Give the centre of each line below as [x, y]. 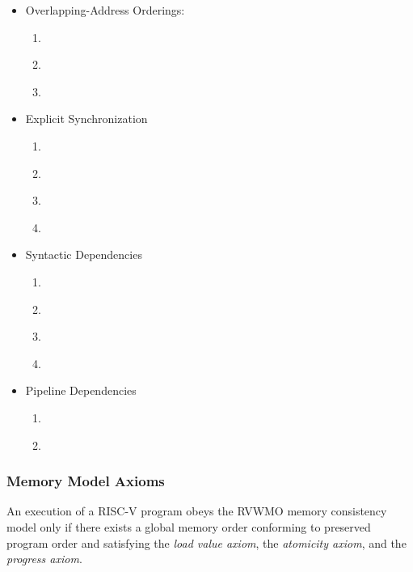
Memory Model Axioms [86, 481]
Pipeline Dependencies [81, 390]
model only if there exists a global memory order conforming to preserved [189, 526]
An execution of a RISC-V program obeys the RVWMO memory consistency [197, 511]
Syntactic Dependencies [84, 254]
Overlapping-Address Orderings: [105, 10]
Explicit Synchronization [86, 119]
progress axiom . [44, 559]
